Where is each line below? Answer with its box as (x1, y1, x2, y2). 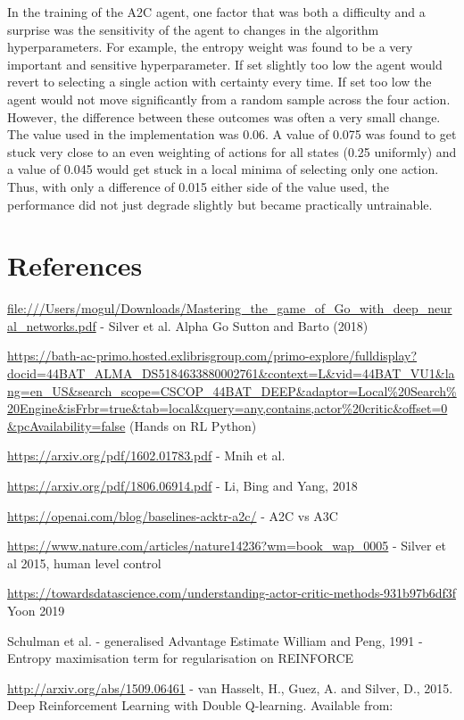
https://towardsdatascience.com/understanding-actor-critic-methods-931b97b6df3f (7, 583, 457, 602)
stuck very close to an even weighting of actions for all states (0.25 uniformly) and (7, 142, 457, 161)
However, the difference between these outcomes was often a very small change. (7, 107, 441, 126)
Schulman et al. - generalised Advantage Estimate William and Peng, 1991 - (7, 631, 423, 650)
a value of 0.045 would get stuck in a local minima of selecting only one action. (7, 160, 439, 178)
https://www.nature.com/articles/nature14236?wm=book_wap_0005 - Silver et (7, 536, 446, 555)
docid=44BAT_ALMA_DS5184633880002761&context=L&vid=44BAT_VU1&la (7, 364, 455, 383)
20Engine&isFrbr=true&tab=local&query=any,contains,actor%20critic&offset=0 (7, 399, 448, 418)
